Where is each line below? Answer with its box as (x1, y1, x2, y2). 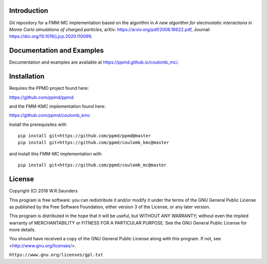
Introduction (9, 6, 48, 15)
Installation (9, 72, 44, 81)
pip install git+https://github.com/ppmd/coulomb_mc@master (18, 162, 167, 168)
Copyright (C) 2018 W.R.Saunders (9, 188, 78, 194)
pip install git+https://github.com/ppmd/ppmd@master (18, 133, 151, 139)
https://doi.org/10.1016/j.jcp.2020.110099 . (9, 34, 92, 39)
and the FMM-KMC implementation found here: (9, 103, 106, 109)
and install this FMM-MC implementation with (9, 151, 102, 156)
